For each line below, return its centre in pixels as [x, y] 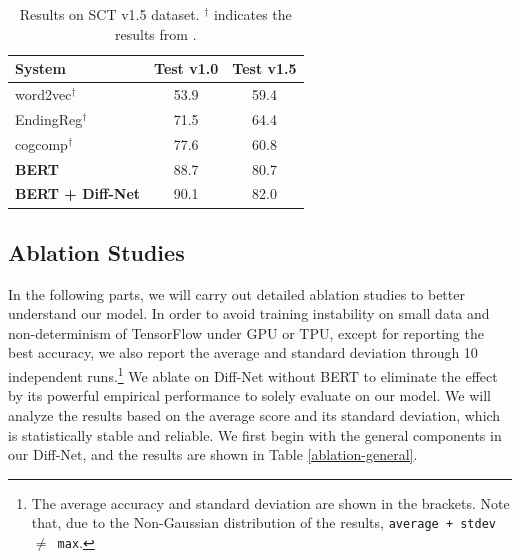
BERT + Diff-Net [78, 193]
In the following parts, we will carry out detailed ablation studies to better [236, 293]
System [40, 68]
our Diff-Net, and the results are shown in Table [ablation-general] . [213, 454]
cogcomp [41, 143]
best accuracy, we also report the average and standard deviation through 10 [243, 352]
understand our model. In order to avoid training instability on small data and [249, 313]
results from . [156, 33]
